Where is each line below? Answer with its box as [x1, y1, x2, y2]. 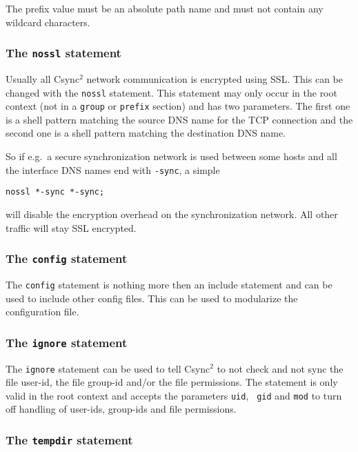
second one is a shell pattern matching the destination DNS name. [6, 126, 286, 140]
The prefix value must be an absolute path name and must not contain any [6, 1, 324, 15]
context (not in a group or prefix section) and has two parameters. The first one [6, 99, 350, 113]
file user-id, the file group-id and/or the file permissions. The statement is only [6, 375, 338, 389]
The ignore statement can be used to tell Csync [6, 361, 210, 375]
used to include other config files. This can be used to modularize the [6, 291, 298, 305]
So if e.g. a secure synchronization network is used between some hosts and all [6, 149, 337, 164]
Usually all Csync [6, 71, 80, 86]
